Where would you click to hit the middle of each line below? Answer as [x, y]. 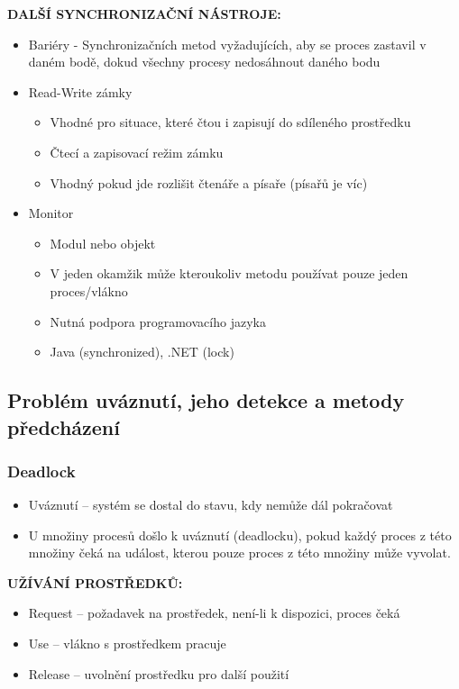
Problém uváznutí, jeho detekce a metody [206, 400]
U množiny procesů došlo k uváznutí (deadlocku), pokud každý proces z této [240, 535]
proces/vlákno [89, 290]
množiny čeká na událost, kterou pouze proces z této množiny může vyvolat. [239, 553]
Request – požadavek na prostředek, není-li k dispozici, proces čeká [214, 613]
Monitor [51, 213]
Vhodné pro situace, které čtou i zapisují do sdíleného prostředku [230, 122]
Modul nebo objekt [103, 243]
